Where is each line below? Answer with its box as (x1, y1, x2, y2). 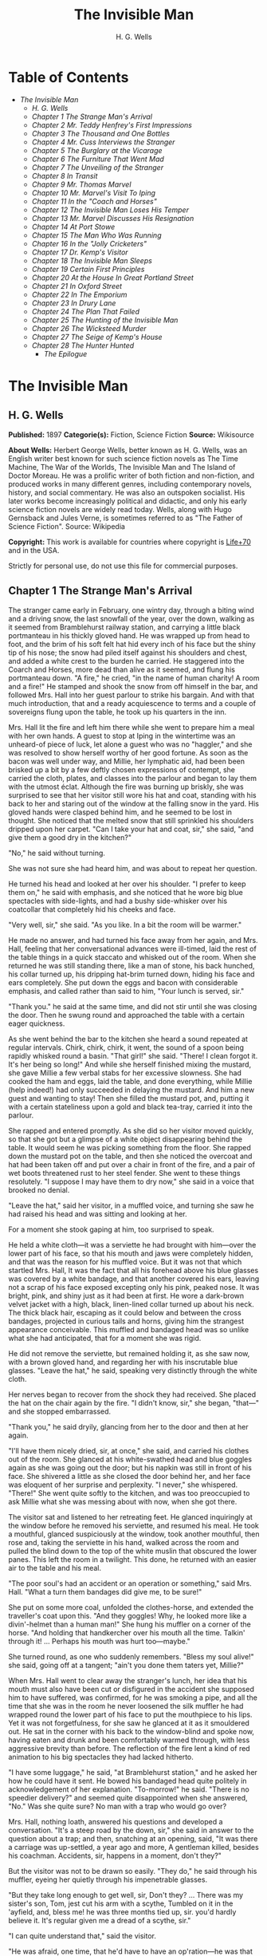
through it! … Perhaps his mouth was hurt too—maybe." (8, 1636, 191, 1646)
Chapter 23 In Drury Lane (31, 298, 116, 308)
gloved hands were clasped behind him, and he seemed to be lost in (8, 807, 233, 817)
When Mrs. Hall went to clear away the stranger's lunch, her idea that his (8, 1675, 248, 1685)
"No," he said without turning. (8, 848, 106, 858)
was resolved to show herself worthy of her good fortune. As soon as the (8, 747, 249, 757)
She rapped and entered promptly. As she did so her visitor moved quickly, (8, 1126, 253, 1135)
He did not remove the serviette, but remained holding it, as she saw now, (8, 1348, 250, 1358)
